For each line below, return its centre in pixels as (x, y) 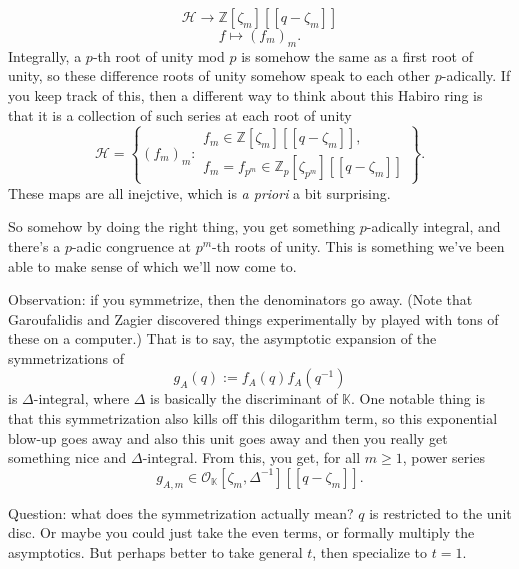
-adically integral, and (433, 226)
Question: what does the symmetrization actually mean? (181, 512)
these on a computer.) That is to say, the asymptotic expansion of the (222, 338)
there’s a (34, 245)
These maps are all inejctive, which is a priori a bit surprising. (199, 192)
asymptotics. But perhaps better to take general (155, 551)
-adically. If (476, 75)
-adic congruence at (131, 245)
